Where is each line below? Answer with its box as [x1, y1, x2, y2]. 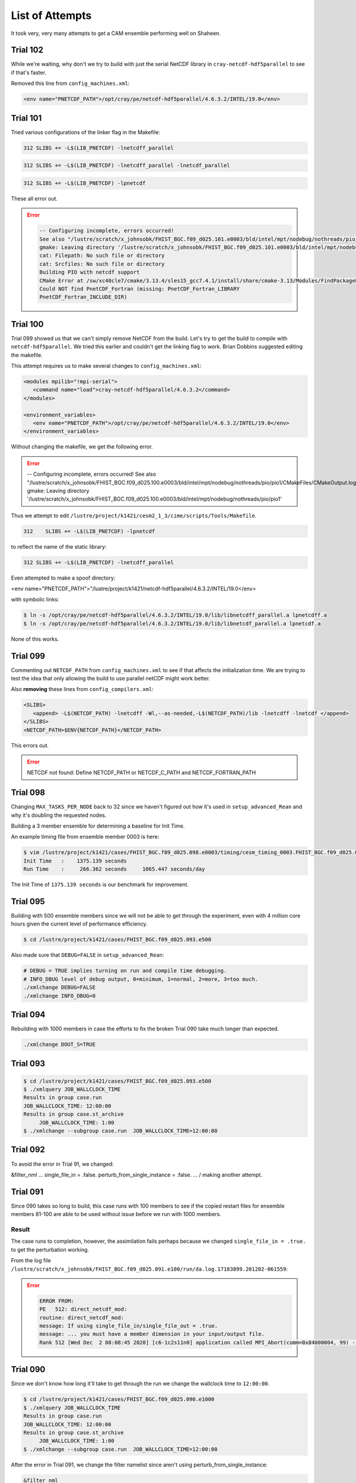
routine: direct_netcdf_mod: [39, 1314, 125, 1321]
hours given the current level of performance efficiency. [11, 920, 148, 928]
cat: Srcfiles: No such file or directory [39, 260, 165, 267]
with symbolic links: [11, 596, 59, 603]
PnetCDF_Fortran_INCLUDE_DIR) [39, 294, 128, 301]
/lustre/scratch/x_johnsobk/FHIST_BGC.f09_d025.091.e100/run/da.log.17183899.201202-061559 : [11, 1265, 288, 1272]
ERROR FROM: [39, 1297, 74, 1304]
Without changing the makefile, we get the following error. [11, 443, 153, 450]
